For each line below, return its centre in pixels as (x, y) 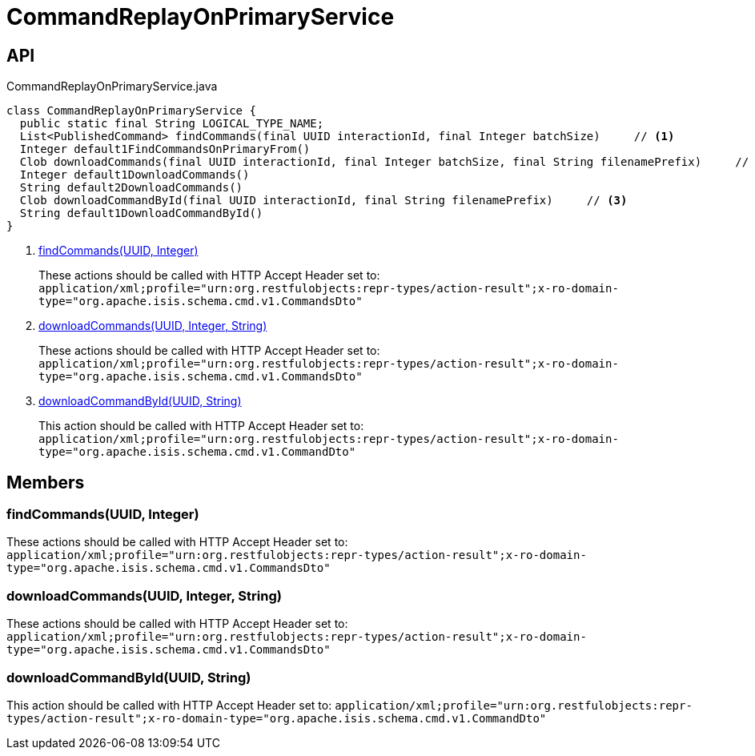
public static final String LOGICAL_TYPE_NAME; (172, 124)
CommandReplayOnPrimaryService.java (112, 86)
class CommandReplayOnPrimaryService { (131, 111)
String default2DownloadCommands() (131, 188)
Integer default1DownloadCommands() (135, 175)
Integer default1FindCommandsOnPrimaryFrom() (165, 149)
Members (46, 482)
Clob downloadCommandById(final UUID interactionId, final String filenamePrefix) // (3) (323, 201)
